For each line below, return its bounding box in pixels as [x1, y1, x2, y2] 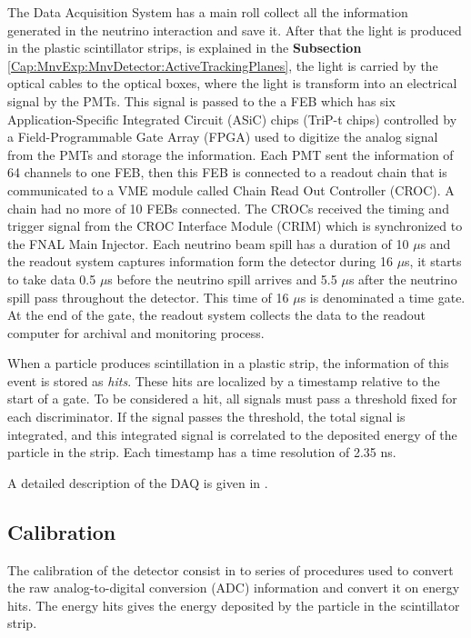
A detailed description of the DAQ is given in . [7, 473, 268, 492]
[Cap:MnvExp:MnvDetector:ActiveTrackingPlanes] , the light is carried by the [7, 55, 438, 75]
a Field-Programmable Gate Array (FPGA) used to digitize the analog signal [7, 127, 438, 146]
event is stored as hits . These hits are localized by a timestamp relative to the [7, 371, 440, 390]
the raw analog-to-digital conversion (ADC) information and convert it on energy [7, 578, 460, 597]
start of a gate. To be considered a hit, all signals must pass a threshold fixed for [7, 389, 457, 408]
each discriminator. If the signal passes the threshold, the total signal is [7, 407, 406, 426]
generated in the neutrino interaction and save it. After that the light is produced [7, 20, 462, 39]
